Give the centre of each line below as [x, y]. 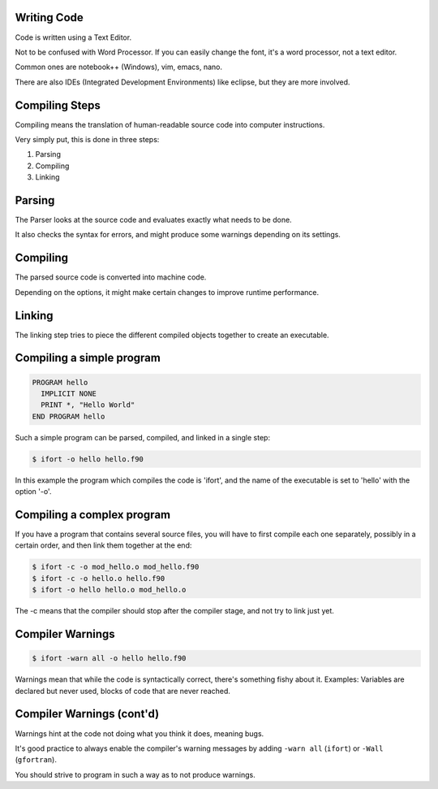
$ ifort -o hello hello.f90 [88, 459]
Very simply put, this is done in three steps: [87, 139]
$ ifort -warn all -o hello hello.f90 [109, 659]
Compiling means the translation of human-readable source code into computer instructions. [170, 124]
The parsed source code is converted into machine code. [111, 277]
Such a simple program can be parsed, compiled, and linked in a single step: [143, 437]
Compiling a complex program [92, 515]
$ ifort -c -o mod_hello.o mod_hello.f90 [116, 567]
